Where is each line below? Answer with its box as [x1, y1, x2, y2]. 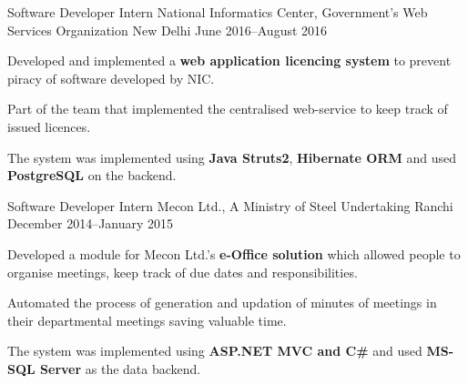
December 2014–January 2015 [7, 214, 174, 233]
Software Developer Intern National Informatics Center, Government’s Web [7, 3, 428, 21]
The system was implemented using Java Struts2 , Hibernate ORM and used [7, 147, 456, 167]
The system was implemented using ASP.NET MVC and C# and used [7, 341, 422, 360]
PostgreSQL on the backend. [7, 166, 177, 185]
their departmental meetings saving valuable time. [7, 310, 287, 329]
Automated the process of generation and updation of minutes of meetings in [7, 293, 437, 312]
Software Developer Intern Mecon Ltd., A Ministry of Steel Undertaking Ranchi [7, 196, 453, 215]
